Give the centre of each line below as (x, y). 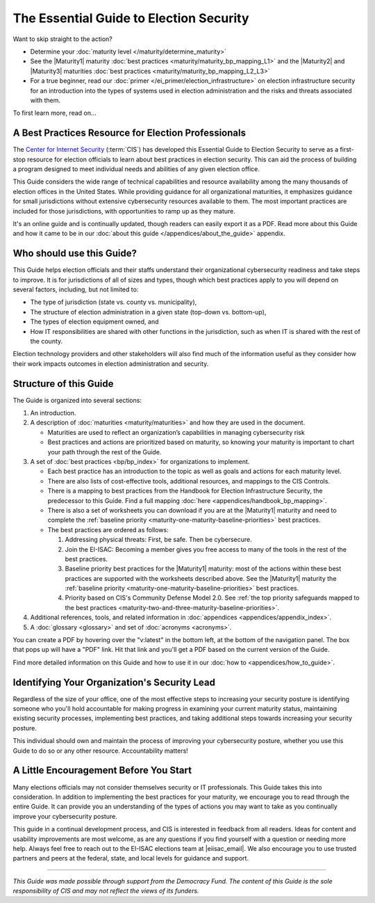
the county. (47, 341)
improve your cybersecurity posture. (65, 816)
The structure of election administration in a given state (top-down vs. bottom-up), (148, 312)
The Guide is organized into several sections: (77, 400)
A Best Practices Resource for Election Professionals (130, 133)
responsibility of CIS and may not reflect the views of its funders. (106, 891)
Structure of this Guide (63, 384)
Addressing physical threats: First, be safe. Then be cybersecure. (159, 540)
